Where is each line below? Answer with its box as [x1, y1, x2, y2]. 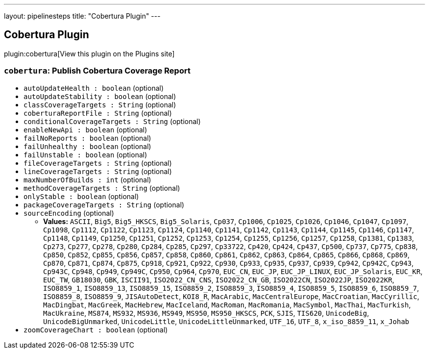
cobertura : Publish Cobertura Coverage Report [4, 66, 191, 76]
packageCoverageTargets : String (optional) [24, 200, 185, 209]
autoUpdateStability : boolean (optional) [24, 92, 176, 101]
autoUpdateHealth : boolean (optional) [24, 83, 164, 92]
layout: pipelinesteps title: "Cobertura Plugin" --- [4, 12, 161, 20]
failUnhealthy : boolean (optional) [24, 142, 151, 151]
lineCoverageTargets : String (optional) [24, 167, 172, 176]
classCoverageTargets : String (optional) [24, 100, 176, 109]
